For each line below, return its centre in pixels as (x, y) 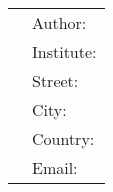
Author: (59, 22)
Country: (63, 138)
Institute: (64, 51)
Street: (55, 80)
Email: (55, 167)
